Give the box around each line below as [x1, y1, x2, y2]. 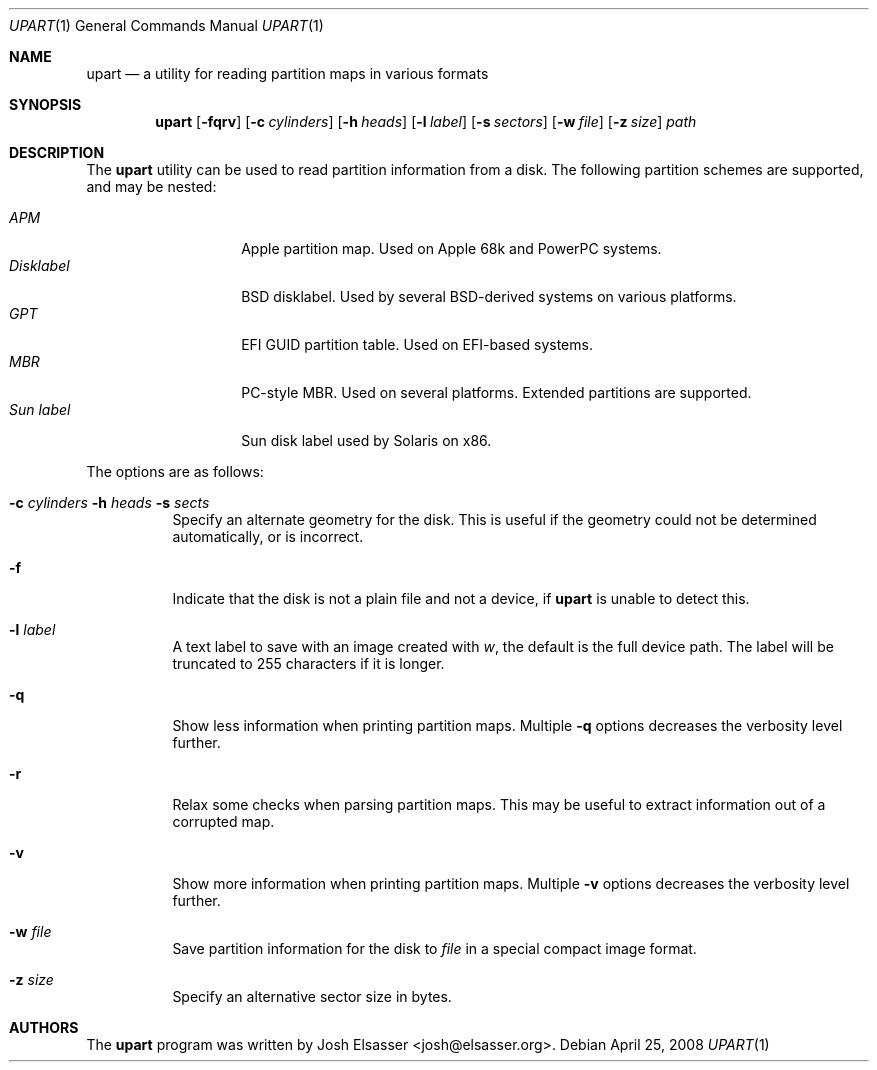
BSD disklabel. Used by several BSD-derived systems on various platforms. [241, 288, 737, 305]
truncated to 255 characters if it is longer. [172, 655, 445, 672]
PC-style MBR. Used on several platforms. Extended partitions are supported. [241, 384, 752, 401]
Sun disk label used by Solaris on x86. [241, 432, 492, 449]
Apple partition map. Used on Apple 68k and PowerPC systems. [241, 240, 662, 257]
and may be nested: [86, 178, 217, 195]
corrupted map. [172, 813, 275, 830]
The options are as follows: [86, 463, 264, 480]
